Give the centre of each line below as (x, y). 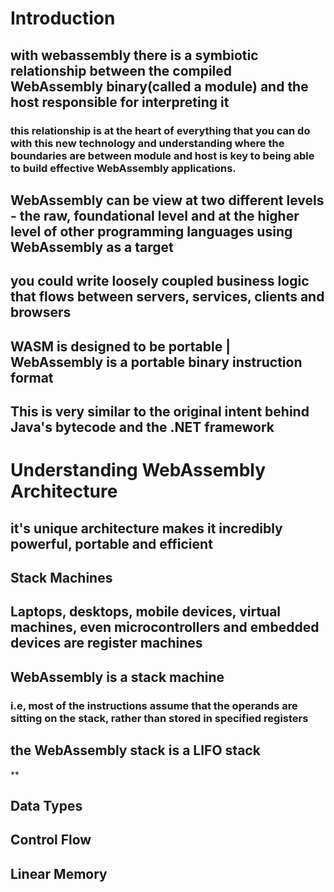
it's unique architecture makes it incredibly (146, 528)
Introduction (63, 18)
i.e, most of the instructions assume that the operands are (154, 705)
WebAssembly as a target (92, 247)
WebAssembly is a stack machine (117, 677)
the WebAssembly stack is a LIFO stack (135, 750)
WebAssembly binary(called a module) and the (159, 86)
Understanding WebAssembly (138, 470)
